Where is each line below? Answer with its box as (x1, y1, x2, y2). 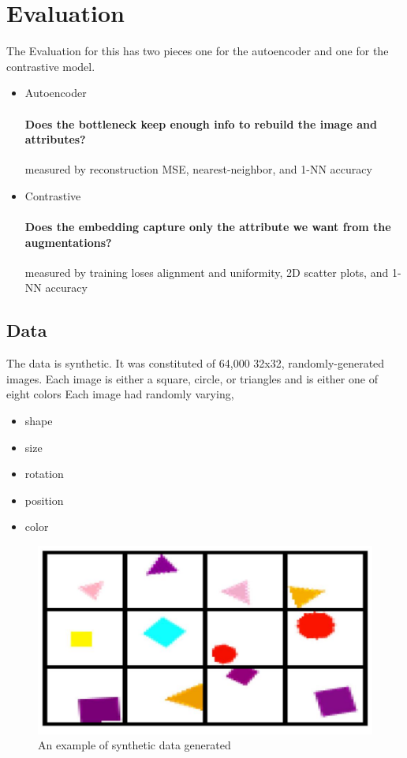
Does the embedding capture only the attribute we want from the (24, 218, 391, 235)
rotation (24, 465, 64, 482)
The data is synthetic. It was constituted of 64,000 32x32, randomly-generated (6, 355, 385, 372)
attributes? (24, 131, 86, 147)
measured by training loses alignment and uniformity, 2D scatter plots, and (24, 263, 389, 280)
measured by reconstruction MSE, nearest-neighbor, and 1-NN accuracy (24, 161, 372, 177)
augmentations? (24, 233, 112, 250)
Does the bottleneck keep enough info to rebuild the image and (24, 115, 377, 132)
